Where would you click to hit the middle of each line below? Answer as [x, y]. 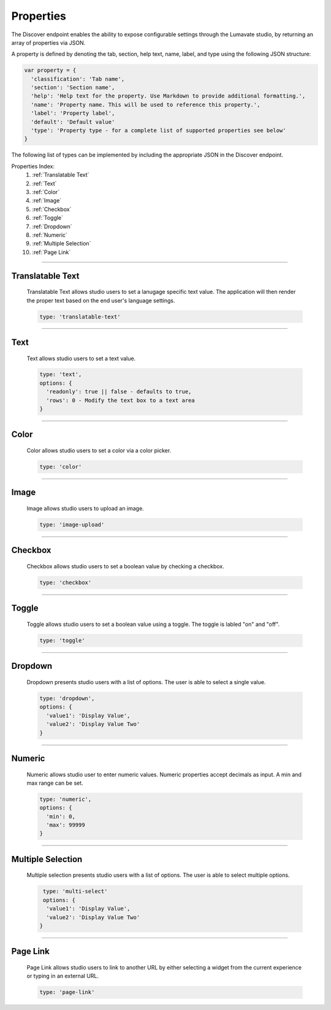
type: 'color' [61, 467]
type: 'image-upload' [72, 525]
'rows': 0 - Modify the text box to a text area [121, 400]
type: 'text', [61, 375]
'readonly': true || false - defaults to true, [119, 392]
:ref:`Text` [44, 183]
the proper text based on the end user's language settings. [101, 300]
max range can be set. [55, 783]
